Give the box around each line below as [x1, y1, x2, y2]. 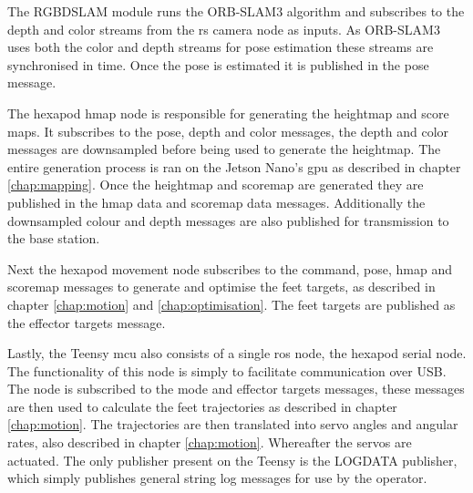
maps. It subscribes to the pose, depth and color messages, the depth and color [7, 121, 449, 140]
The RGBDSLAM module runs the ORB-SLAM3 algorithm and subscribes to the [7, 2, 465, 20]
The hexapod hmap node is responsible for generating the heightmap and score [7, 103, 449, 122]
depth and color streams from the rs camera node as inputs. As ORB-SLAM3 [7, 19, 440, 38]
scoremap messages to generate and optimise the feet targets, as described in [7, 277, 436, 296]
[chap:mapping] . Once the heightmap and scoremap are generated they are [7, 175, 424, 194]
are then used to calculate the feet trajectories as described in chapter [7, 396, 397, 416]
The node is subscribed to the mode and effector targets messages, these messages [7, 379, 465, 398]
